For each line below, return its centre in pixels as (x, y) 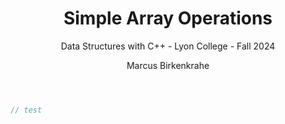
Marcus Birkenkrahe (168, 65)
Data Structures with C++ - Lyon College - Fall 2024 (168, 46)
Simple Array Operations (168, 18)
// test (26, 110)
